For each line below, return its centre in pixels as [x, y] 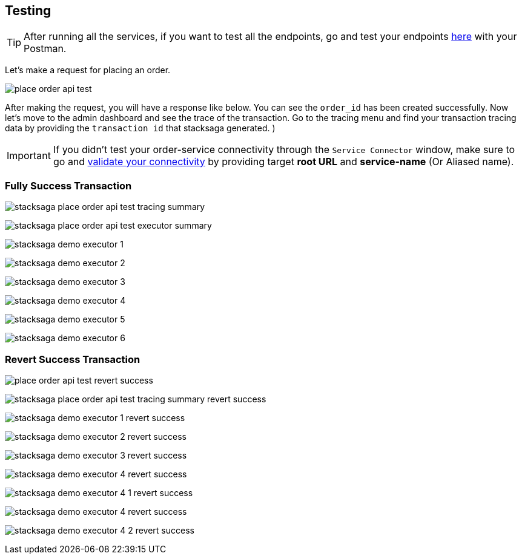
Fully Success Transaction [68, 185]
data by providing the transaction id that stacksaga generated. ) [140, 128]
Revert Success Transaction [73, 359]
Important [29, 156]
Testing [28, 11]
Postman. [45, 49]
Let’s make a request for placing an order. [88, 70]
